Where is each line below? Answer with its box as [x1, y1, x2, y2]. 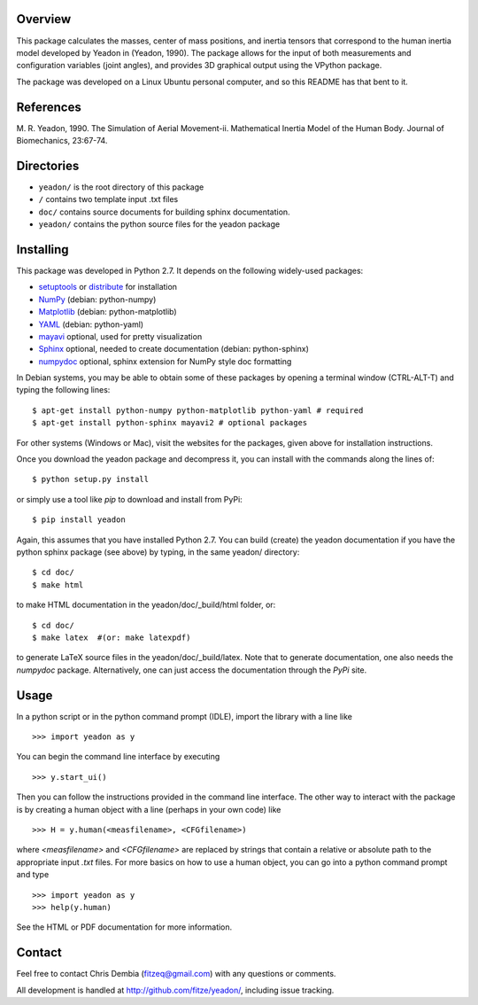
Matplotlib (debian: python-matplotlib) [38, 307, 177, 317]
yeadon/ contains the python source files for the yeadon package [38, 219, 281, 230]
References [16, 99, 81, 114]
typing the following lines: [16, 385, 111, 395]
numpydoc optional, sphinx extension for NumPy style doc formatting [38, 355, 292, 367]
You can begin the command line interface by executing [16, 752, 220, 762]
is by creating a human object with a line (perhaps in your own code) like [16, 804, 281, 814]
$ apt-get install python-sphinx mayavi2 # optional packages [32, 417, 308, 428]
